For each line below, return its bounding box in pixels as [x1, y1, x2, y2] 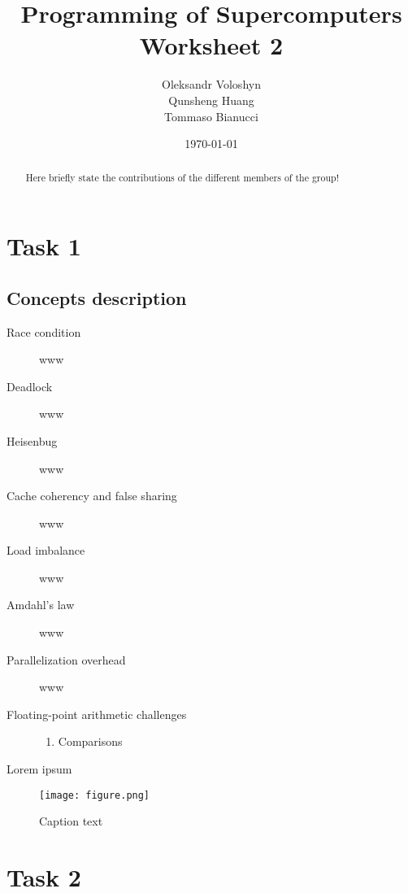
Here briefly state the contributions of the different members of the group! [25, 171, 339, 185]
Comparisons [58, 733, 123, 750]
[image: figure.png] [39, 789, 150, 801]
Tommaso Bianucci [164, 107, 258, 124]
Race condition [7, 323, 81, 340]
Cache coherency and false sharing [7, 487, 177, 504]
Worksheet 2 [139, 28, 284, 62]
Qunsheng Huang [168, 91, 254, 108]
